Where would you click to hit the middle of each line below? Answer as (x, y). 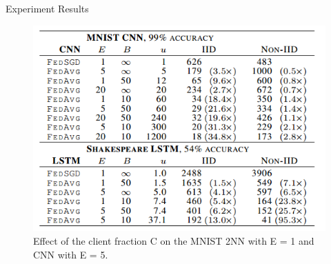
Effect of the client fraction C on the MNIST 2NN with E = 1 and (174, 241)
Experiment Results (47, 8)
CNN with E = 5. (71, 254)
